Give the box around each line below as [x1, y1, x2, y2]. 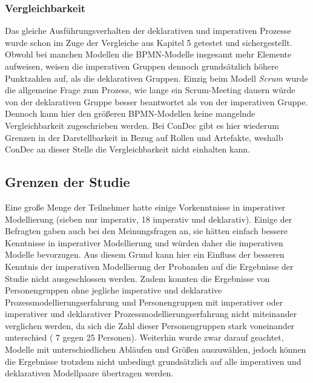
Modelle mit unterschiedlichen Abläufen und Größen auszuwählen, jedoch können [5, 343, 306, 356]
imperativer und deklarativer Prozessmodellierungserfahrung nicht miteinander [5, 307, 297, 320]
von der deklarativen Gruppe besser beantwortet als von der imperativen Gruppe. [5, 95, 308, 108]
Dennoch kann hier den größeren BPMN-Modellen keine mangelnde [5, 107, 255, 120]
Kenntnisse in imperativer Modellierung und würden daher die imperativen [5, 236, 283, 249]
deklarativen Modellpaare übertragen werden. [5, 367, 174, 379]
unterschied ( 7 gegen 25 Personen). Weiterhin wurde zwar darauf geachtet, [5, 331, 284, 344]
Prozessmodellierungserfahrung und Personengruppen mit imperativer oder [5, 295, 283, 308]
